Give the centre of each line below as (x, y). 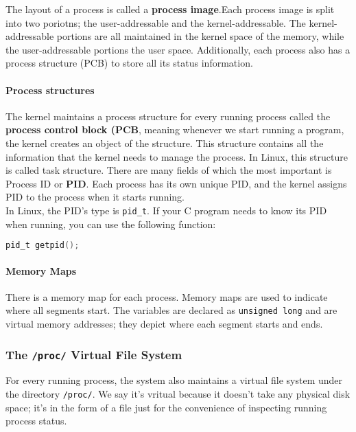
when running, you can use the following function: (111, 224)
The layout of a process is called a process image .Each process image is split (170, 9)
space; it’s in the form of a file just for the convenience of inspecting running (166, 407)
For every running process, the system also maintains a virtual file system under (174, 380)
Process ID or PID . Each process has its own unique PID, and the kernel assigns (176, 183)
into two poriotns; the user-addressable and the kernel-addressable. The (156, 22)
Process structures (50, 90)
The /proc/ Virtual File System (94, 354)
